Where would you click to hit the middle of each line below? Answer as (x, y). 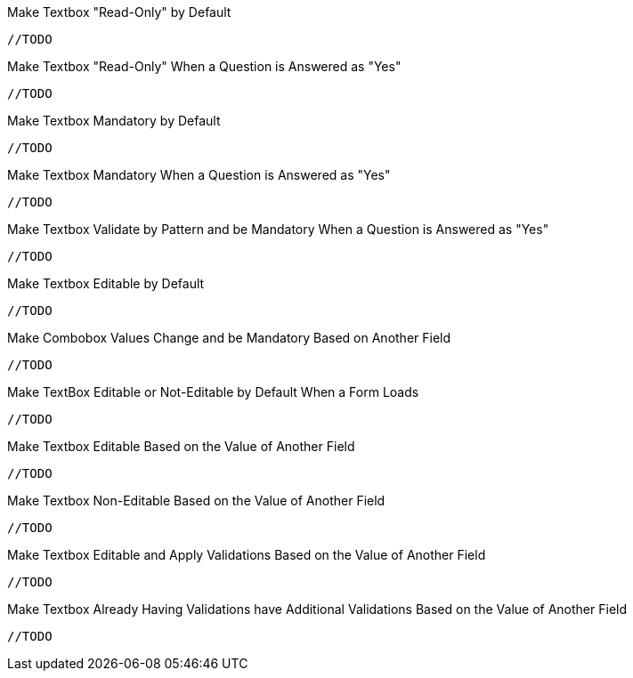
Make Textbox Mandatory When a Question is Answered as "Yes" (199, 175)
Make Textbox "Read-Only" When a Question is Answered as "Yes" (204, 66)
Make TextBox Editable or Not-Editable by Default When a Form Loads (213, 392)
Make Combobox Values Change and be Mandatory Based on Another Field (229, 338)
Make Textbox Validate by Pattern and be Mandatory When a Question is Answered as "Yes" (278, 229)
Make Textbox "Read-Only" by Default (119, 12)
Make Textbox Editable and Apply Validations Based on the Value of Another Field (247, 555)
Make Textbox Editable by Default (106, 283)
